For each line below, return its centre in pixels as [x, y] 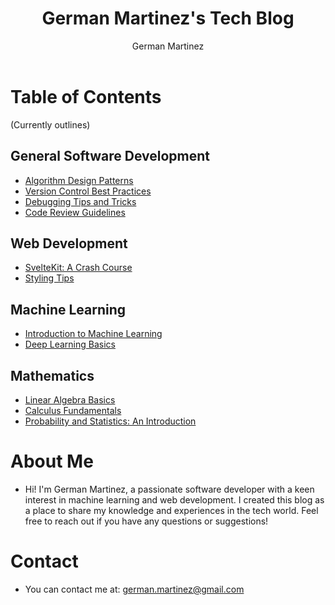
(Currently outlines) [50, 124]
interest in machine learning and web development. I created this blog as [174, 499]
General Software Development [110, 156]
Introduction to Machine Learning [93, 334]
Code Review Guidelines [75, 212]
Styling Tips [49, 278]
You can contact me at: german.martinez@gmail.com [134, 589]
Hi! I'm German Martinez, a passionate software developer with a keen [169, 489]
